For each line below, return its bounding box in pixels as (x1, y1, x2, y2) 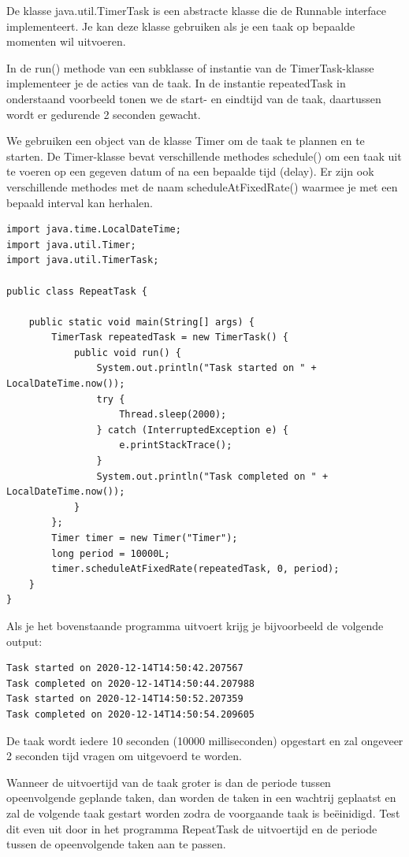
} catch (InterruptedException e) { (96, 424, 288, 436)
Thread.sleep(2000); (119, 409, 227, 421)
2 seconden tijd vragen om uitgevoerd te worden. (6, 748, 242, 764)
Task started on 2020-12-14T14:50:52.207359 (6, 693, 244, 705)
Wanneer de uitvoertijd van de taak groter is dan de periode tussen (6, 774, 331, 790)
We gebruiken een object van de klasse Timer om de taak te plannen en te (6, 132, 365, 149)
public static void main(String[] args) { (28, 316, 255, 328)
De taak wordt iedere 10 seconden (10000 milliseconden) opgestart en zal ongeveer (6, 732, 403, 748)
